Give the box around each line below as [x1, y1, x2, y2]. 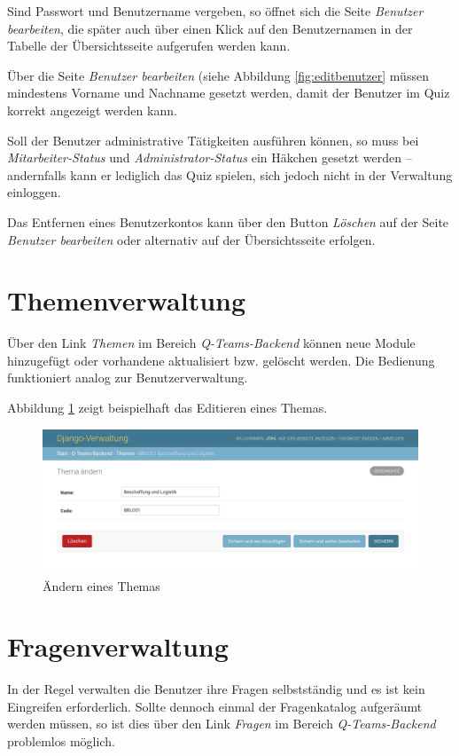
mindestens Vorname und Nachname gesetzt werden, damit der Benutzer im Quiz [7, 83, 450, 102]
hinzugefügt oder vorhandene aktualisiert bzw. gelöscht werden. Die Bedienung [7, 350, 435, 369]
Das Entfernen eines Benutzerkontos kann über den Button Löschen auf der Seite [7, 212, 449, 231]
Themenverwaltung [7, 282, 246, 319]
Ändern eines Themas [43, 576, 160, 595]
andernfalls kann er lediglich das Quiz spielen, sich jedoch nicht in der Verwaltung [7, 165, 453, 184]
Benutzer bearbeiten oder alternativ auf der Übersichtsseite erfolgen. [7, 230, 376, 248]
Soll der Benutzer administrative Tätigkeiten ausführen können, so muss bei [7, 130, 419, 149]
